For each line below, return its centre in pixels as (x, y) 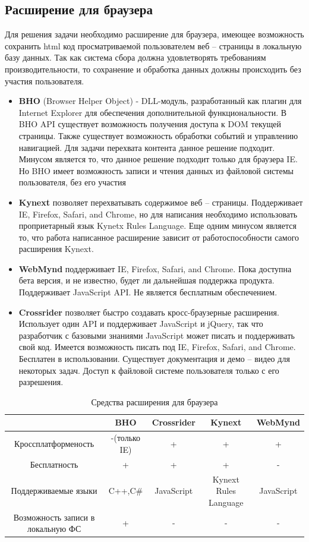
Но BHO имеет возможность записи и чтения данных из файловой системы (156, 170)
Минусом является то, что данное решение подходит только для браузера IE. (158, 159)
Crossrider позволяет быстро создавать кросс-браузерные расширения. (149, 312)
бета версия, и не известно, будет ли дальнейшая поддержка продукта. (146, 280)
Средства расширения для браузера (154, 401)
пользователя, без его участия (72, 182)
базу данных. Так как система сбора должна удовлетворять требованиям (135, 57)
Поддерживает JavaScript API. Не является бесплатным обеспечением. (148, 292)
